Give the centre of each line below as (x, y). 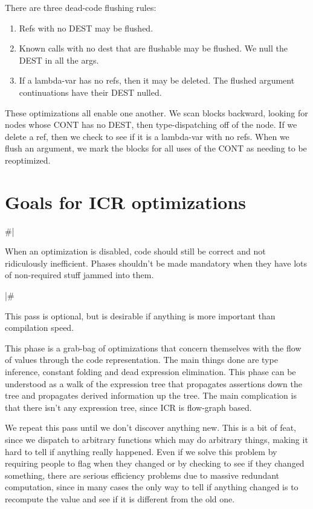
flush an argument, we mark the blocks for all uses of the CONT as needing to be (156, 148)
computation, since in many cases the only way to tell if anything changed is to (152, 487)
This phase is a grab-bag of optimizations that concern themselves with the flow (153, 348)
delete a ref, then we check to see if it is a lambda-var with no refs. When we (147, 136)
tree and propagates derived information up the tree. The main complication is (151, 395)
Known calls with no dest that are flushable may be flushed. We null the (153, 48)
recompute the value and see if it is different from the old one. (120, 498)
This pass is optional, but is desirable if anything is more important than (140, 315)
